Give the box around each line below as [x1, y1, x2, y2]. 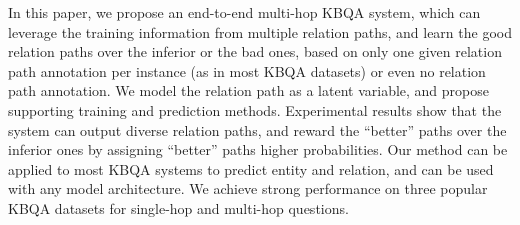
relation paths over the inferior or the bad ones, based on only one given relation [8, 41, 502, 62]
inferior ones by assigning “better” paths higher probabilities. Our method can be [8, 139, 508, 160]
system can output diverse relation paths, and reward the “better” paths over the [8, 119, 507, 140]
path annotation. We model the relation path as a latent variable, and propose [8, 80, 489, 101]
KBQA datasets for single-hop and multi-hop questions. [8, 197, 349, 218]
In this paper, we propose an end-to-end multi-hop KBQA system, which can [8, 2, 481, 22]
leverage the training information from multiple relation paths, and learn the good [8, 21, 512, 42]
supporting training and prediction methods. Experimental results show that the [8, 99, 502, 120]
